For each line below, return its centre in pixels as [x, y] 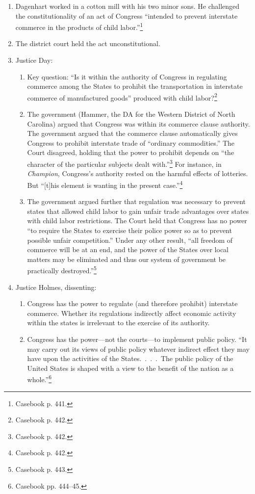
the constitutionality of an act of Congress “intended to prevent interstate [127, 15]
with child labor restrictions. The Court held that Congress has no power [137, 221]
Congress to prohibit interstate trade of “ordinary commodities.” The [131, 143]
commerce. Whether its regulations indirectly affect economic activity [132, 313]
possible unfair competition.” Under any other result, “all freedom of [130, 240]
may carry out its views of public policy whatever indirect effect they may [138, 349]
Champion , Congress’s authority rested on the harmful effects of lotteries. [138, 173]
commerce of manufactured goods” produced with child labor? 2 [122, 97]
